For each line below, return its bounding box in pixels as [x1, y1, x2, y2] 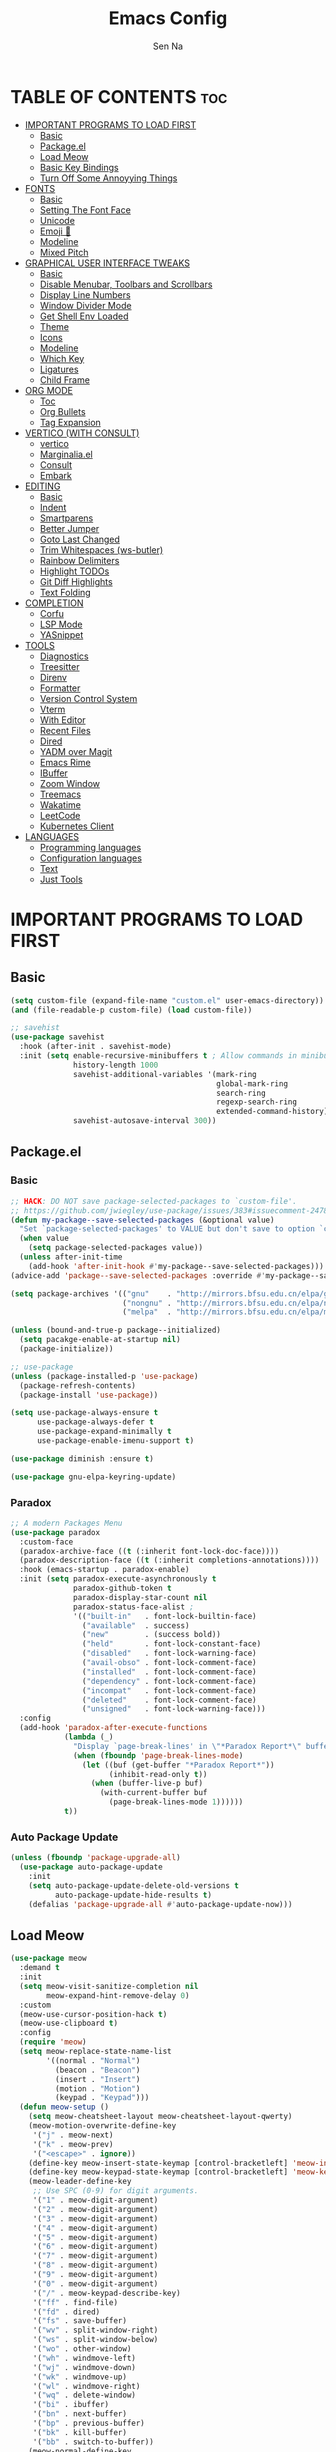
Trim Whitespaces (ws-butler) [39, 543, 164, 556]
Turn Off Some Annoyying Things [39, 172, 178, 184]
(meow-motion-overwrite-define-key [28, 2121, 177, 2131]
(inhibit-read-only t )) [108, 1769, 208, 1779]
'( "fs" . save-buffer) [32, 2316, 128, 2326]
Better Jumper [39, 522, 100, 534]
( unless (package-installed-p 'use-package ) [10, 1371, 199, 1381]
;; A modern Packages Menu [10, 1518, 123, 1528]
